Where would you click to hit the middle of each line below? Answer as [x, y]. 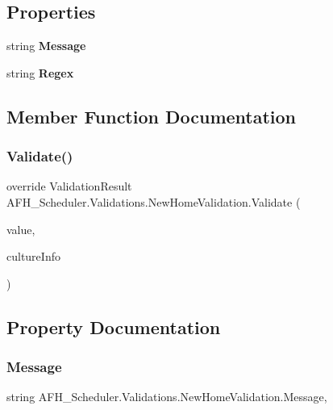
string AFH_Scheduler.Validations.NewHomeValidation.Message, [167, 397]
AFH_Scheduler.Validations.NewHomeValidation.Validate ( [154, 201]
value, [21, 229]
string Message [46, 46]
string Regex [40, 72]
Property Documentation [114, 326]
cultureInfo [33, 256]
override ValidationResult [69, 186]
